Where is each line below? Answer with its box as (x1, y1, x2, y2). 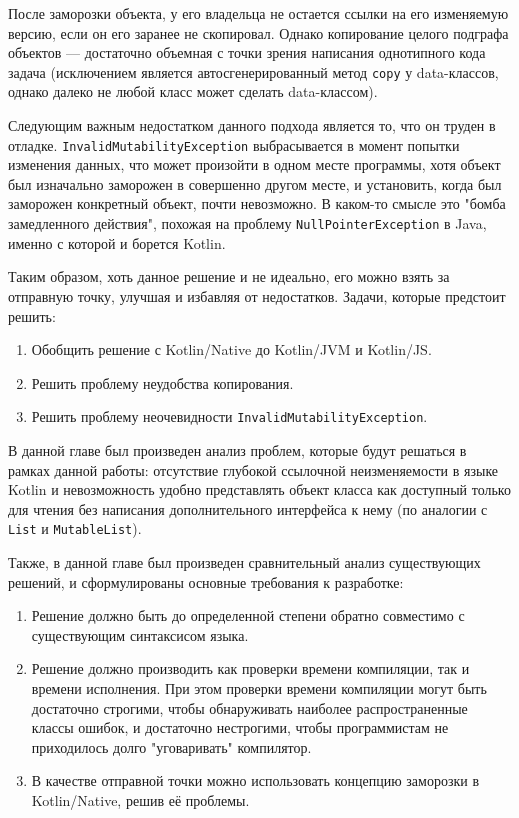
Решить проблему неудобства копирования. (31, 372, 294, 393)
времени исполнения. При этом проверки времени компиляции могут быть (31, 677, 487, 698)
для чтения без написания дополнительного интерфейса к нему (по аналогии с (8, 498, 488, 519)
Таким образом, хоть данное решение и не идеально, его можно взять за (8, 266, 450, 287)
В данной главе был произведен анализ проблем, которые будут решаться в (8, 439, 467, 460)
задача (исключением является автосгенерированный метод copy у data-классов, (8, 61, 499, 82)
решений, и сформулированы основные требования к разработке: (8, 571, 404, 592)
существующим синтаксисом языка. (31, 624, 249, 645)
